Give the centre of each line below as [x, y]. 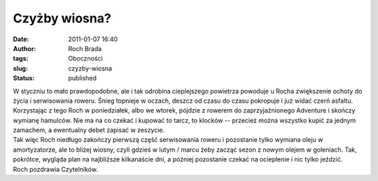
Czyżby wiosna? [62, 18]
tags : [21, 59]
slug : [20, 68]
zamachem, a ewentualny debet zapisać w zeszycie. [89, 130]
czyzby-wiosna [90, 68]
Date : [21, 39]
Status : [24, 78]
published [83, 78]
